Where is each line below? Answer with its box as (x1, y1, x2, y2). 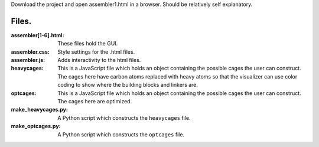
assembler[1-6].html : (11, 31, 64, 38)
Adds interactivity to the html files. (57, 57, 141, 64)
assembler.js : (11, 57, 45, 64)
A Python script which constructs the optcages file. (57, 130, 185, 138)
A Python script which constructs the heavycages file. (57, 114, 191, 121)
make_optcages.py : (11, 123, 61, 130)
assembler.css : (11, 48, 50, 55)
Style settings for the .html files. (57, 48, 135, 55)
